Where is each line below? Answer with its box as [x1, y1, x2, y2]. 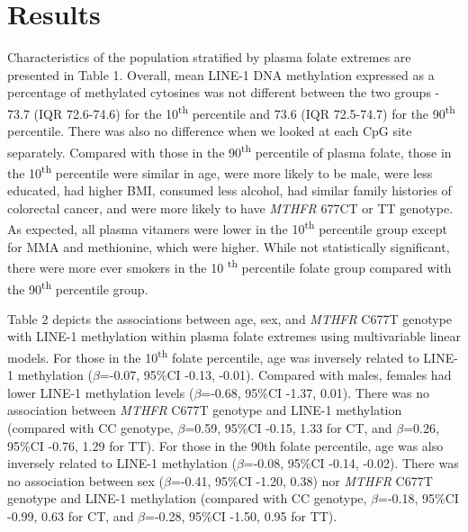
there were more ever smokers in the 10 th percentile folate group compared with [7, 256, 452, 276]
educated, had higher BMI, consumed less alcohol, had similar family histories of [7, 181, 452, 200]
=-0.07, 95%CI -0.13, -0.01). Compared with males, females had [99, 365, 452, 384]
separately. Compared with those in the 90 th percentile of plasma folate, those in [7, 140, 452, 161]
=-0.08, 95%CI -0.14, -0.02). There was [243, 454, 459, 473]
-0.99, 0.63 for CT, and [7, 506, 134, 525]
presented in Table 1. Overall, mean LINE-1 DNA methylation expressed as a [7, 65, 435, 84]
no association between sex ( [7, 471, 165, 490]
